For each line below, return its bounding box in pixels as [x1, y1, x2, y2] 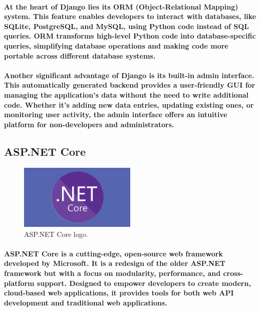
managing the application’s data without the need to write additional [4, 89, 249, 100]
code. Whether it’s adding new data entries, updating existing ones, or [4, 99, 254, 110]
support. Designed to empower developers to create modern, [37, 277, 251, 288]
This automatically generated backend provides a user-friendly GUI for [4, 80, 255, 90]
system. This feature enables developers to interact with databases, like [4, 11, 256, 22]
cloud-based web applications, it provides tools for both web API [4, 287, 234, 298]
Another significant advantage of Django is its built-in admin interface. [4, 70, 254, 80]
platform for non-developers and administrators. [4, 119, 174, 129]
